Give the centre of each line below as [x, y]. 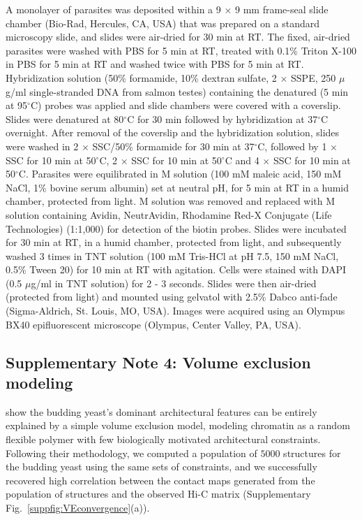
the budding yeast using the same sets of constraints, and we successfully [161, 467]
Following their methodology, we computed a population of [131, 453]
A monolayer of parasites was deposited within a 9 [113, 9]
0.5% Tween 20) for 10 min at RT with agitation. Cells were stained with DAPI [176, 269]
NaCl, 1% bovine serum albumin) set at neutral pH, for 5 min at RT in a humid [178, 187]
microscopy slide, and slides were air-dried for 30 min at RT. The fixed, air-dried [178, 37]
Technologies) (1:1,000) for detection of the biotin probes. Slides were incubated [176, 228]
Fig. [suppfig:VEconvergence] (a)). [78, 507]
